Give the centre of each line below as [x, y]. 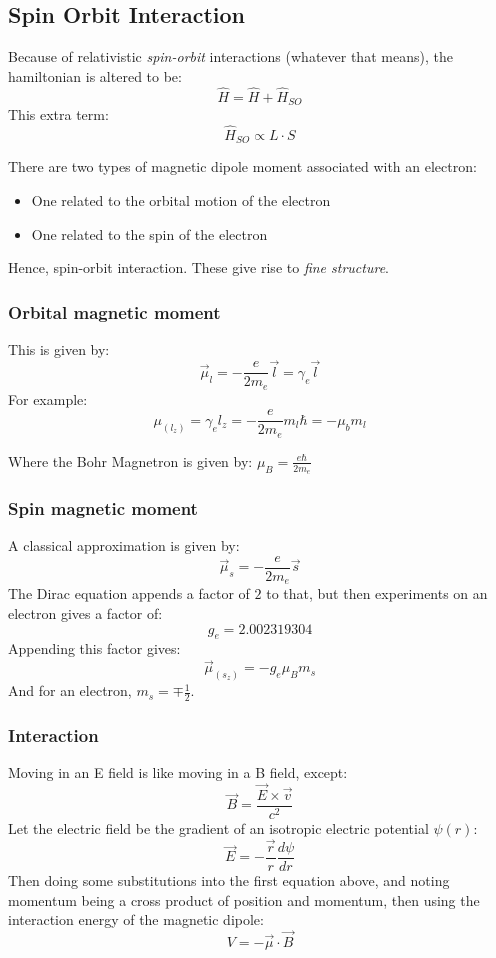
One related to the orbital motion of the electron [181, 199]
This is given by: [59, 348]
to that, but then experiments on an [377, 593]
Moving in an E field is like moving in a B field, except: [178, 772]
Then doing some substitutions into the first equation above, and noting [229, 879]
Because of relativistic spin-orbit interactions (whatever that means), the [230, 56]
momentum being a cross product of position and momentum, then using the [244, 899]
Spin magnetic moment [103, 508]
